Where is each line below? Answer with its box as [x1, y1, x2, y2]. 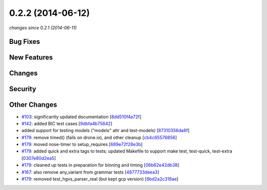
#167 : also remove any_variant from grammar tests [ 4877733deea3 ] [21, 169, 159, 175]
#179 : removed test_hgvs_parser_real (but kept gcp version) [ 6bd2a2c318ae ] [21, 176, 178, 182]
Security [9, 85, 37, 94]
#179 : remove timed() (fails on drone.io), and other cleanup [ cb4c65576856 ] [21, 134, 178, 141]
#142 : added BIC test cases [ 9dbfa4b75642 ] [21, 120, 113, 126]
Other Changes [9, 100, 57, 109]
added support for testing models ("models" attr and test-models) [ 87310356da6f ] [21, 128, 190, 134]
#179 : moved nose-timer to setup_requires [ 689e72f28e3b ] [21, 142, 143, 147]
